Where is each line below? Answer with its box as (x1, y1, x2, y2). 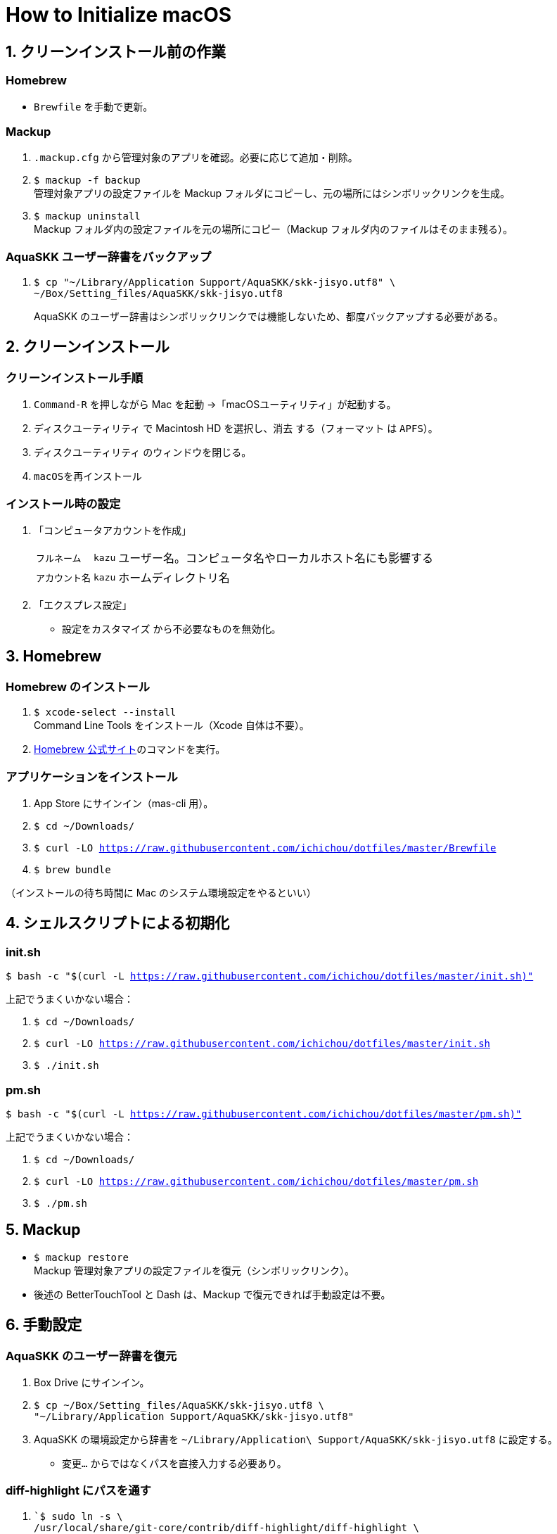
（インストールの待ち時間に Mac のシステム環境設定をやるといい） (6, 886, 316, 899)
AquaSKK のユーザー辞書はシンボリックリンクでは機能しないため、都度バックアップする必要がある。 (34, 310, 504, 323)
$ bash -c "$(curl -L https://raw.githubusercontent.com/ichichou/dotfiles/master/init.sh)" (6, 970, 534, 982)
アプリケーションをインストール (6, 769, 178, 784)
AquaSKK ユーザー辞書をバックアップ (6, 249, 212, 264)
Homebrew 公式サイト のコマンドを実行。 (34, 743, 226, 756)
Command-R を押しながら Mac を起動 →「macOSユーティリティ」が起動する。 (34, 398, 397, 411)
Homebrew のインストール (6, 679, 150, 694)
